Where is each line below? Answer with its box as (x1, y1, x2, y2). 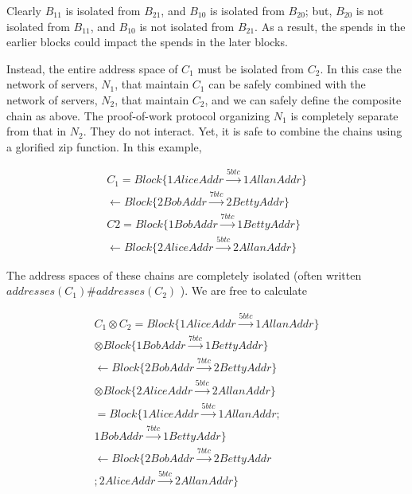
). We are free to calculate (180, 282, 307, 299)
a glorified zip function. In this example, (6, 138, 202, 155)
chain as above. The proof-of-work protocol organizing (6, 107, 270, 123)
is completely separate (290, 107, 398, 123)
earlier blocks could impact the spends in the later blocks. (6, 33, 288, 50)
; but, (305, 2, 332, 18)
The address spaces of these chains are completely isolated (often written (6, 266, 362, 283)
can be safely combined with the (208, 76, 366, 92)
